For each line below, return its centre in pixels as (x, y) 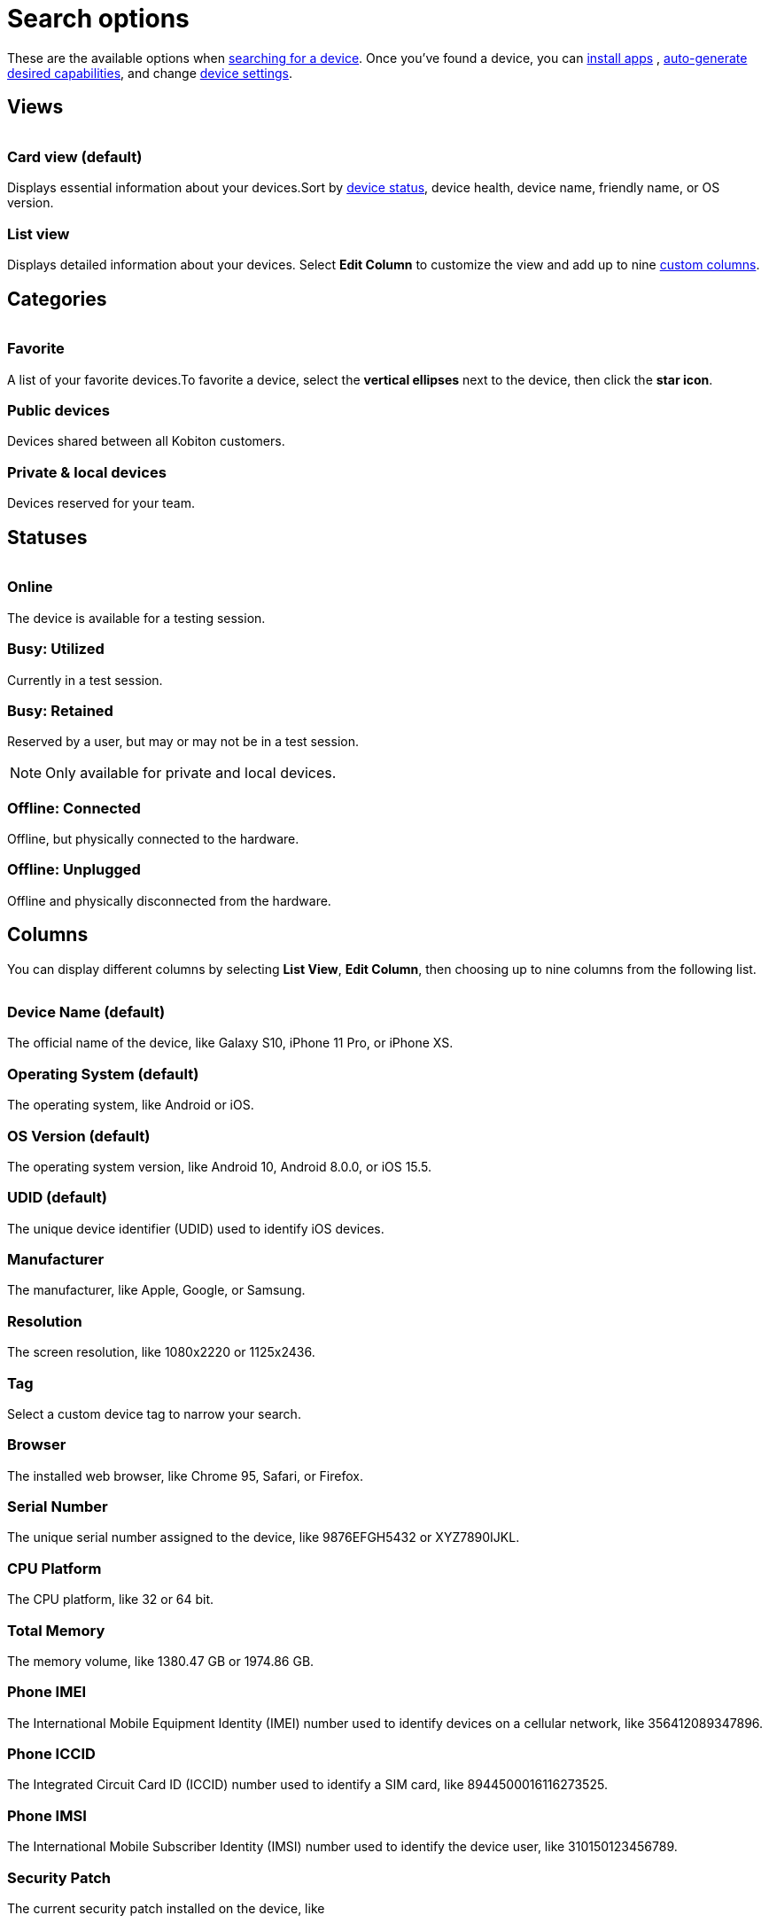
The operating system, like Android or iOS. (131, 1105)
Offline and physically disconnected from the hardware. (169, 900)
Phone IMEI (47, 1692)
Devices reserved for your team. (101, 503)
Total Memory (56, 1630)
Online (30, 587)
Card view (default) (75, 156)
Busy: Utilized (56, 649)
